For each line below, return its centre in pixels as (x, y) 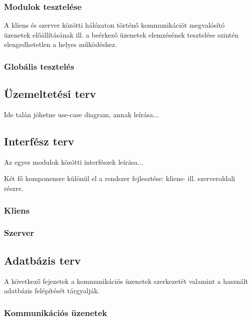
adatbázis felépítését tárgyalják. (52, 291)
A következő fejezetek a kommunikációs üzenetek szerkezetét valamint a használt (126, 281)
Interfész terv (39, 141)
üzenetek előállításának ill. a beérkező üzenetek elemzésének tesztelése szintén (121, 34)
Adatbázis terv (42, 260)
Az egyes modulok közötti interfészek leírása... (74, 161)
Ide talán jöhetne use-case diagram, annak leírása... (82, 114)
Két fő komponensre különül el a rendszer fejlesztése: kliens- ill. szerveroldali (120, 178)
